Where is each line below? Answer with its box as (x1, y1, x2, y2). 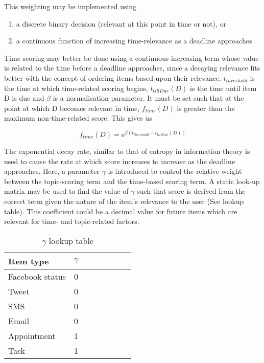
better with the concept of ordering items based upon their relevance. (4, 72, 222, 83)
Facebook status (8, 270, 66, 282)
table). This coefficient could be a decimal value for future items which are (4, 206, 237, 216)
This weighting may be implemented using (4, 1, 137, 11)
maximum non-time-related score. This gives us (4, 112, 152, 123)
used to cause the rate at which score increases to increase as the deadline (4, 155, 235, 166)
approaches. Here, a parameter (4, 166, 100, 176)
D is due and (4, 93, 44, 103)
